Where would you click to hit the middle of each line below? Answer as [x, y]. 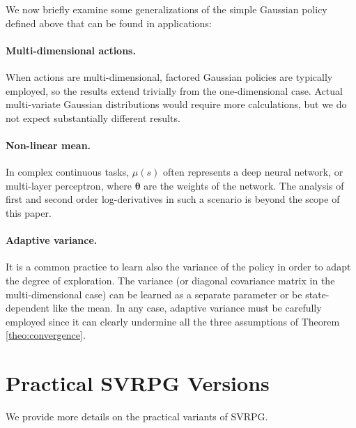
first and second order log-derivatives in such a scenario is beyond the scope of [173, 199]
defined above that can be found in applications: [109, 23]
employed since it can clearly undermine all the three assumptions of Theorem [173, 321]
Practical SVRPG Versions [138, 383]
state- [317, 294]
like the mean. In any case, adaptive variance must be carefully [187, 308]
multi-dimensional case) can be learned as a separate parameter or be [154, 294]
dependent [28, 308]
